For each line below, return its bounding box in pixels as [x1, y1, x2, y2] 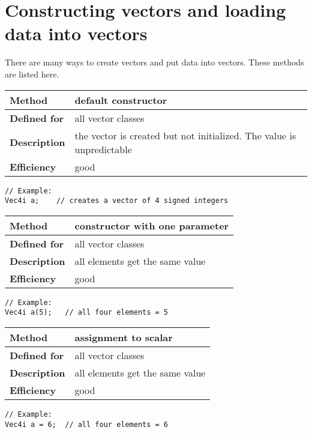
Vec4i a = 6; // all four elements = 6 [5, 420, 169, 429]
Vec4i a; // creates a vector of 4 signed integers [5, 196, 229, 205]
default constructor [74, 92, 167, 107]
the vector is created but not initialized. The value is [74, 128, 296, 142]
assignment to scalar [74, 330, 173, 345]
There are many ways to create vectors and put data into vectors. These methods [5, 56, 304, 68]
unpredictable [74, 142, 132, 156]
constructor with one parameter [74, 218, 229, 232]
